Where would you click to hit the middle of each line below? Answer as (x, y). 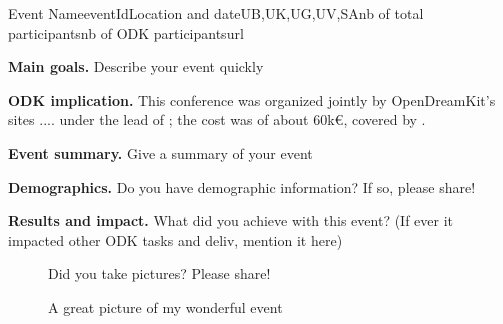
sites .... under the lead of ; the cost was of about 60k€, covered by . (217, 119)
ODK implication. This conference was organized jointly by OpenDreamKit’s (252, 99)
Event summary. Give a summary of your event (160, 152)
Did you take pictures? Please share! (159, 273)
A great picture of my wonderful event (165, 306)
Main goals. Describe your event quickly (136, 66)
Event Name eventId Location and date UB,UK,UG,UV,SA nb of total (216, 13)
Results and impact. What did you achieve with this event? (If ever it (231, 220)
